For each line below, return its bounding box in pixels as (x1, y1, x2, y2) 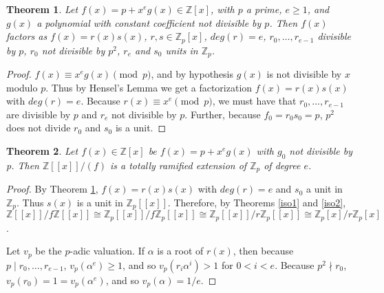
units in (165, 43, 198, 57)
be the (35, 243, 62, 258)
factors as (6, 29, 47, 43)
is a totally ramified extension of (109, 158, 247, 172)
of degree (264, 158, 301, 172)
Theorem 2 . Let (6, 144, 78, 158)
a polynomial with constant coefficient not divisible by (36, 15, 262, 30)
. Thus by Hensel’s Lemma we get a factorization (45, 80, 253, 94)
